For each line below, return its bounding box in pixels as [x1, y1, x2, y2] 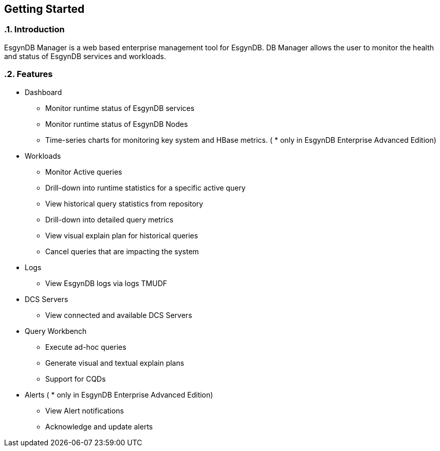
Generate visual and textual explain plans [45, 358, 185, 367]
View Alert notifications [45, 406, 124, 415]
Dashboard [25, 87, 62, 97]
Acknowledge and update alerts [45, 422, 153, 431]
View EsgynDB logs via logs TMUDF [45, 278, 168, 288]
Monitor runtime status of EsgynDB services [45, 103, 195, 112]
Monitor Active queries [45, 167, 122, 176]
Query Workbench [25, 326, 87, 335]
